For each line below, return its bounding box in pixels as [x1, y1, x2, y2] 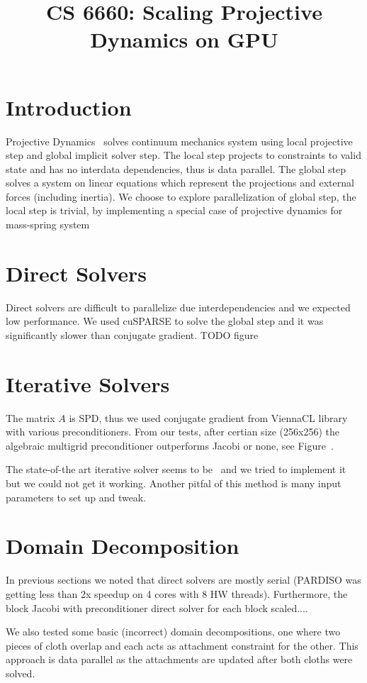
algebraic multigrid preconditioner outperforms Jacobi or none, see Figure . [6, 438, 334, 452]
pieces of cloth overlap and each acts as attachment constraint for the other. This [6, 638, 358, 653]
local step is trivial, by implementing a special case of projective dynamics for [6, 203, 343, 218]
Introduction [6, 92, 132, 121]
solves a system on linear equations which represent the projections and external [6, 175, 354, 190]
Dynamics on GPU [90, 25, 278, 54]
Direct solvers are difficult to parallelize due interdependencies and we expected [6, 299, 351, 314]
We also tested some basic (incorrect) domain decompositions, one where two [6, 624, 341, 639]
